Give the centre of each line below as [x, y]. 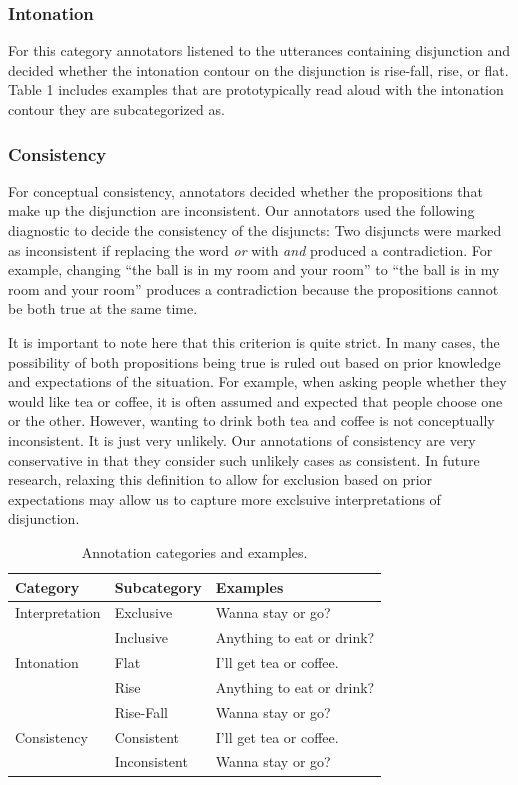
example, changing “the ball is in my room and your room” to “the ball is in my [254, 269]
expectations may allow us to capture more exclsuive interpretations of [224, 498]
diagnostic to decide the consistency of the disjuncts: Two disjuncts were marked [255, 230]
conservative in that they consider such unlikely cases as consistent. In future [244, 459]
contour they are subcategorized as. [116, 109]
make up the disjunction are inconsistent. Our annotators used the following [241, 210]
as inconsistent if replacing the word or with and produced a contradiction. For [250, 249]
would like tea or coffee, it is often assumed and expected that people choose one [255, 400]
